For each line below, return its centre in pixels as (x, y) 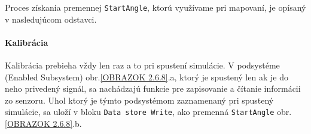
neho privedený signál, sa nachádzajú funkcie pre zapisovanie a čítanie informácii (153, 88)
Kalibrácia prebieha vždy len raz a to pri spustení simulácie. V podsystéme (142, 65)
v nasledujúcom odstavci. (51, 19)
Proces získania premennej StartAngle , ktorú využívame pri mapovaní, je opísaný (155, 7)
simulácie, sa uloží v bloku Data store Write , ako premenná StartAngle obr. (148, 112)
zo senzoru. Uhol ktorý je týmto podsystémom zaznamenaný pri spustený (139, 100)
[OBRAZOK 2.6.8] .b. (43, 124)
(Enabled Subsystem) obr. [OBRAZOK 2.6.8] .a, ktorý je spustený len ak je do (147, 77)
